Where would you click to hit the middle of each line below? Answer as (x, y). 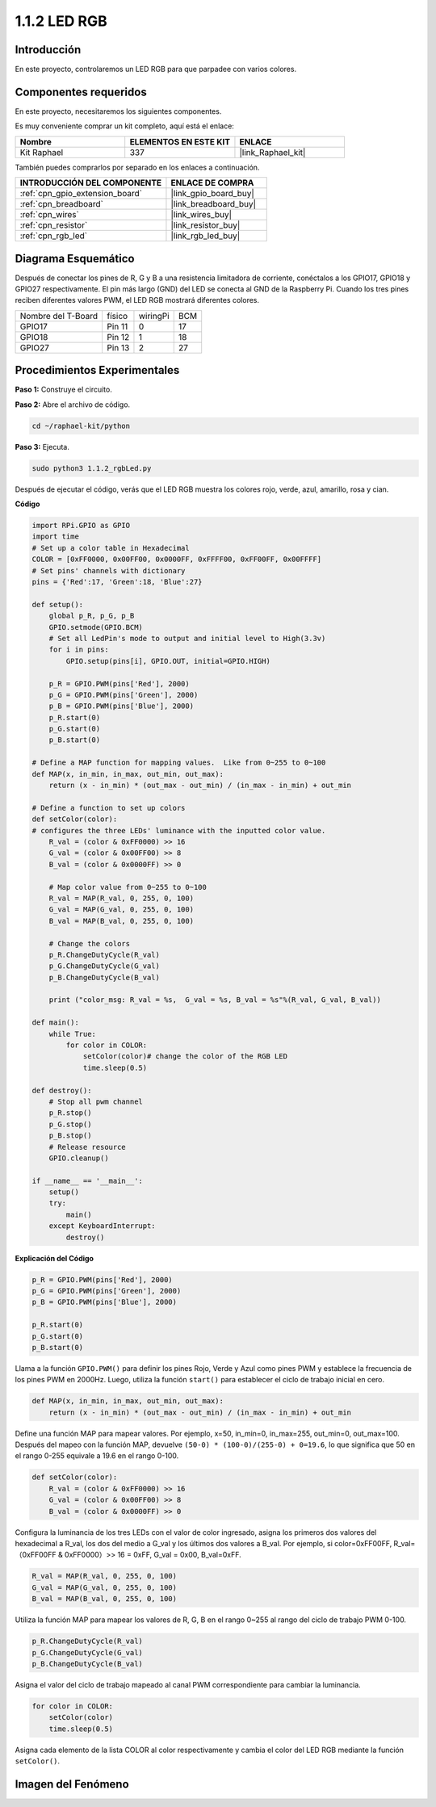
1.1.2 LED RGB (61, 21)
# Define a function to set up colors (109, 808)
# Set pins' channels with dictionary (109, 570)
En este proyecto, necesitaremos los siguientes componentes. (118, 111)
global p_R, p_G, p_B (92, 616)
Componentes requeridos (81, 92)
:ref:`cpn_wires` (50, 215)
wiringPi (154, 316)
